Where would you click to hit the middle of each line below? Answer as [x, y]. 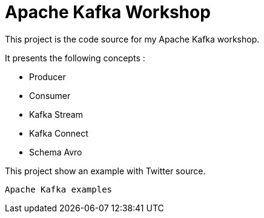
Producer [48, 77]
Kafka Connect [59, 133]
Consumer [50, 95]
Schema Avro [56, 152]
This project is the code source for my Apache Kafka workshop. [132, 39]
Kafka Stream [56, 114]
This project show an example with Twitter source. [105, 171]
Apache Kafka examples [59, 189]
